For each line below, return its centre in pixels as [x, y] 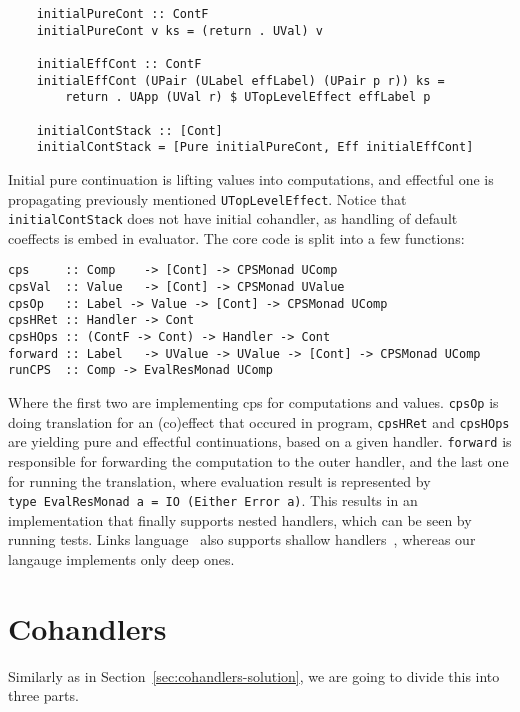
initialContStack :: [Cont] [129, 130]
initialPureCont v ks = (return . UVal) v [179, 30]
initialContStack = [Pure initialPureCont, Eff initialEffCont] [255, 147]
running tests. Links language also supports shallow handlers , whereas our [242, 539]
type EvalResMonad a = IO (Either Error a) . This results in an [213, 500]
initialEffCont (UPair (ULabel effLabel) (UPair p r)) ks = [240, 80]
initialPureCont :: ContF [122, 14]
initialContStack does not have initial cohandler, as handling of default [233, 218]
